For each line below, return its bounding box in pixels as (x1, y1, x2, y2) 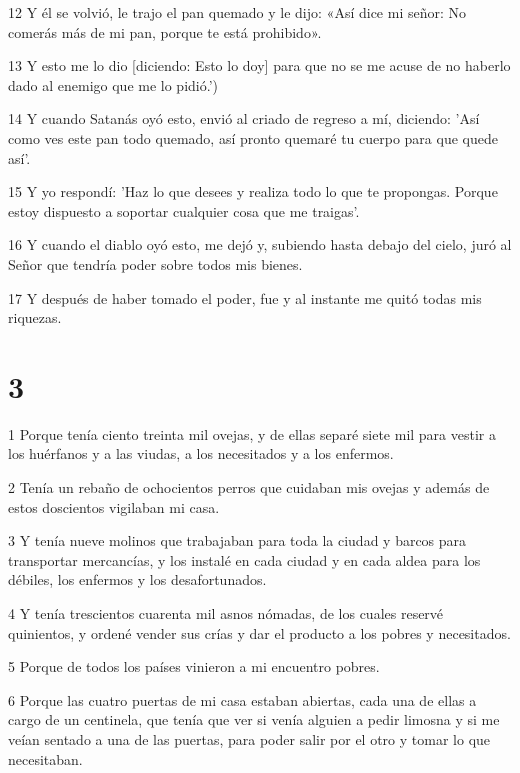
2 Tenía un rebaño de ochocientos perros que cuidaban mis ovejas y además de (8, 477, 490, 498)
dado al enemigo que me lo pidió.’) (8, 74, 218, 95)
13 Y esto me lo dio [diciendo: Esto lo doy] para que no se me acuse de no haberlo (8, 55, 511, 76)
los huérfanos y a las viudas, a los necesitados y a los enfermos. (8, 443, 394, 464)
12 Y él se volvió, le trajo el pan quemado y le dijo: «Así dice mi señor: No (8, 2, 466, 22)
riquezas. (8, 307, 62, 328)
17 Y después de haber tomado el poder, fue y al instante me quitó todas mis (8, 287, 482, 308)
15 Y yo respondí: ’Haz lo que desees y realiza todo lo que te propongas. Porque (8, 181, 498, 202)
